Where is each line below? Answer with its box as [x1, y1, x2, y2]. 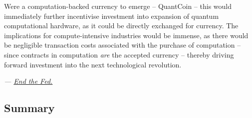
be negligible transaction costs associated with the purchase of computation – [4, 40, 241, 50]
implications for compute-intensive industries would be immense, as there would [4, 30, 249, 40]
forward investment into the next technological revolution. [4, 59, 182, 69]
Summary [4, 100, 55, 116]
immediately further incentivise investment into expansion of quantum [4, 10, 219, 21]
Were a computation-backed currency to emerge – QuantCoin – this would [4, 1, 232, 11]
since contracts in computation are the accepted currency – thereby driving [4, 49, 234, 59]
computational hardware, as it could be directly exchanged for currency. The [4, 20, 239, 31]
